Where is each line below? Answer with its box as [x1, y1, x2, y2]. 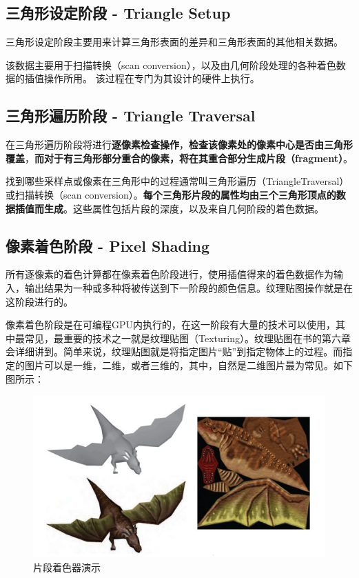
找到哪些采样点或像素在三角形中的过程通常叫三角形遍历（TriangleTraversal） [6, 174, 349, 188]
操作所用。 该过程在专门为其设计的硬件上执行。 [43, 71, 260, 86]
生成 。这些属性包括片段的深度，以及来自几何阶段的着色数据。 [43, 201, 324, 215]
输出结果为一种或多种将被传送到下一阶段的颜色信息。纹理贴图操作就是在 [24, 280, 353, 295]
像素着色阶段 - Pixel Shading [6, 235, 210, 256]
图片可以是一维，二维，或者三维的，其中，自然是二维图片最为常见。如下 [24, 357, 353, 372]
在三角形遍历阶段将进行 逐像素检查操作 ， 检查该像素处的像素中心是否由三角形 [6, 137, 353, 152]
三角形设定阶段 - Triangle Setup [6, 2, 231, 23]
